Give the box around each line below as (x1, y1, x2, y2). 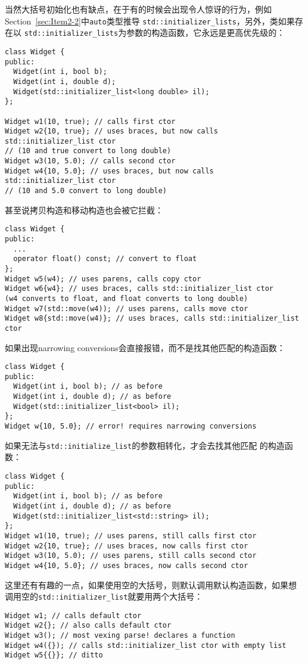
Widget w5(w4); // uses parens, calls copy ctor (5, 274, 201, 283)
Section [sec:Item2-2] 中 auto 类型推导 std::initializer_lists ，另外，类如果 (5, 14, 295, 27)
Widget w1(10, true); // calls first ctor (5, 117, 176, 126)
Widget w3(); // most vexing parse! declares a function (5, 631, 235, 640)
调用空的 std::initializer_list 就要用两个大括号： (5, 590, 203, 603)
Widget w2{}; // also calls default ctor (5, 621, 172, 630)
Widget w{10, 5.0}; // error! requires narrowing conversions (5, 422, 257, 431)
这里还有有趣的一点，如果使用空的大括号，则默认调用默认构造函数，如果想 (5, 578, 297, 591)
